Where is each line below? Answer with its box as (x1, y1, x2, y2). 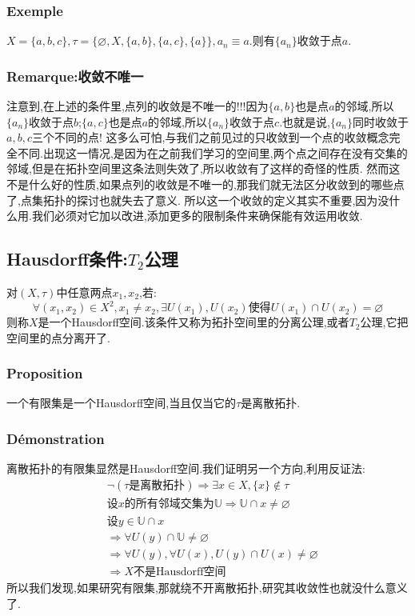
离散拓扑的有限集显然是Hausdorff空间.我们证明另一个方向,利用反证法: (6, 460, 365, 477)
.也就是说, (279, 113, 330, 130)
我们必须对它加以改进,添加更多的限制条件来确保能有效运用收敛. (31, 207, 363, 224)
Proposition (6, 363, 83, 383)
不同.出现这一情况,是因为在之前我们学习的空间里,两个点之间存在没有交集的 (17, 144, 408, 161)
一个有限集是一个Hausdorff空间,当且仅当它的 (6, 394, 237, 411)
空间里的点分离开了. (6, 329, 110, 346)
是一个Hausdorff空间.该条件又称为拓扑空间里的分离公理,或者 (38, 314, 349, 330)
